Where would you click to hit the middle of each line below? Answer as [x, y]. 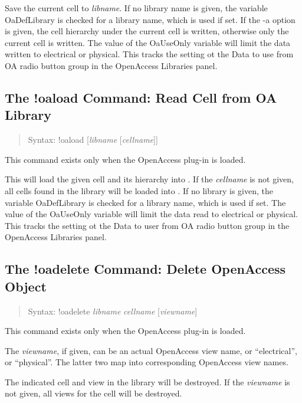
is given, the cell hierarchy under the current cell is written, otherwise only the [147, 31]
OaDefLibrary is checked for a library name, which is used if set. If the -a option [150, 19]
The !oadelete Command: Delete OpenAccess [145, 269]
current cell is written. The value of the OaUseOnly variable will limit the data [148, 42]
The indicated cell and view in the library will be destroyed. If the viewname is [147, 381]
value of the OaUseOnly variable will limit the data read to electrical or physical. [151, 214]
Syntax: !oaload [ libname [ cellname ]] [93, 140]
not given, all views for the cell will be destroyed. [93, 393]
